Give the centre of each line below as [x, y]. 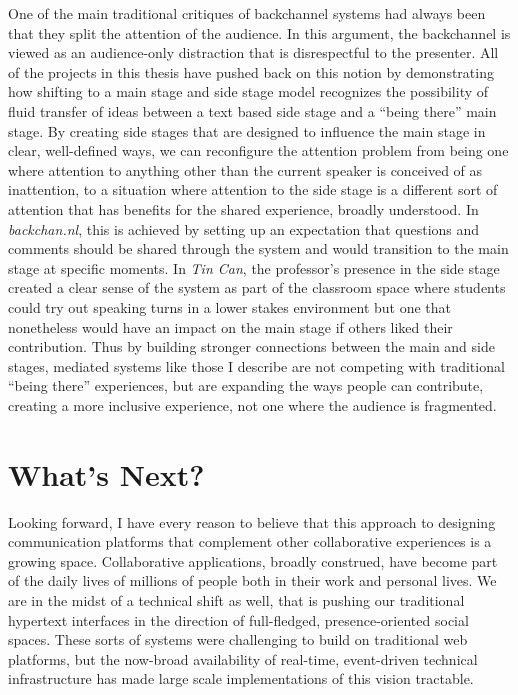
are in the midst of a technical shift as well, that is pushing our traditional [236, 599]
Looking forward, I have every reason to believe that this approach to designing [252, 521]
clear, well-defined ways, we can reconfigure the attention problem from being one [258, 150]
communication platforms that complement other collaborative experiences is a [250, 541]
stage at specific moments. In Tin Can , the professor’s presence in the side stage [254, 267]
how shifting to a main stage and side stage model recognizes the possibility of [248, 91]
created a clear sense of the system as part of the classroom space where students [257, 287]
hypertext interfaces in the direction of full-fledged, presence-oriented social [238, 619]
